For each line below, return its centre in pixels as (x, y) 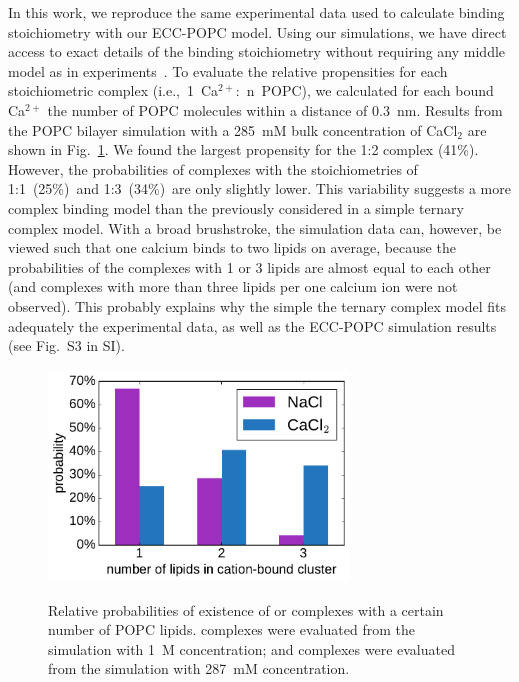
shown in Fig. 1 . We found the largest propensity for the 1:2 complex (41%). (243, 149)
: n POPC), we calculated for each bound (364, 90)
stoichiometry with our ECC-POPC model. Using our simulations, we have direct (257, 31)
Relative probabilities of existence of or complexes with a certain (246, 609)
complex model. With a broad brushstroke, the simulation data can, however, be (255, 227)
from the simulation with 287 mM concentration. (199, 668)
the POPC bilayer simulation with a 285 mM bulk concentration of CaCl (233, 129)
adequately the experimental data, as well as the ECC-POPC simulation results (252, 325)
